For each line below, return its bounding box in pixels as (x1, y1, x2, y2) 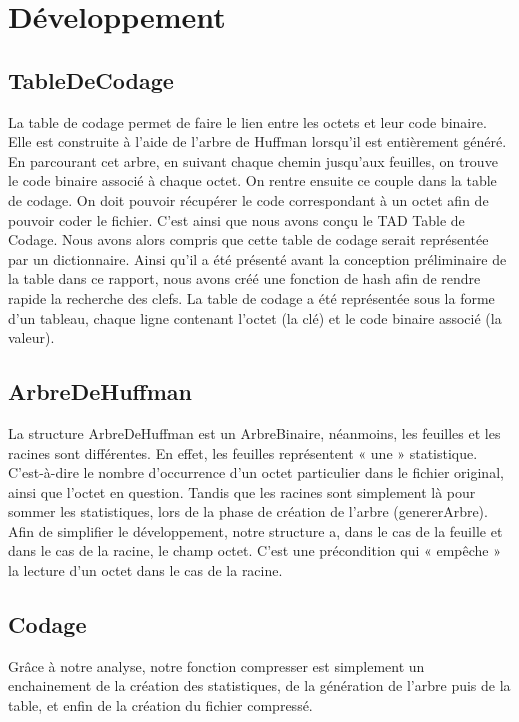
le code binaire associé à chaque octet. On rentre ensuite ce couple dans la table (8, 170, 497, 191)
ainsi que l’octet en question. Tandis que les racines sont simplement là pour (8, 481, 476, 502)
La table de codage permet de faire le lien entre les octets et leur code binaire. (8, 111, 487, 132)
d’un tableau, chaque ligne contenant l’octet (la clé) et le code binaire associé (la (8, 307, 502, 328)
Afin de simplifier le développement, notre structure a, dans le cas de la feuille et (8, 520, 503, 541)
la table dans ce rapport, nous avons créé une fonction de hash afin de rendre (8, 268, 481, 289)
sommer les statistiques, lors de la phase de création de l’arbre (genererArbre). (8, 501, 488, 522)
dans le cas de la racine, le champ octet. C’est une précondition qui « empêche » (8, 540, 501, 561)
